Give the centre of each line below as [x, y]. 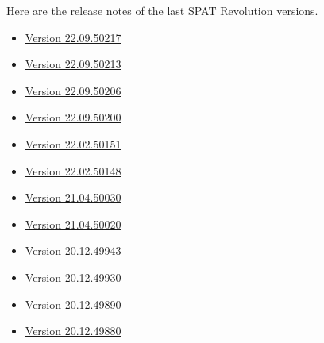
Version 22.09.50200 [73, 117]
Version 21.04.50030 [73, 197]
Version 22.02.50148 [73, 170]
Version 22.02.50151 [73, 143]
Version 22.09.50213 [73, 64]
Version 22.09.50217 [73, 37]
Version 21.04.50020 [73, 224]
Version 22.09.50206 [73, 90]
